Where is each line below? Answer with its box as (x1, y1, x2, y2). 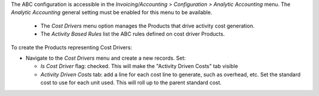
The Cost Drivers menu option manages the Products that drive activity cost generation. (40, 22, 255, 29)
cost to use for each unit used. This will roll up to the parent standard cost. (40, 79, 222, 86)
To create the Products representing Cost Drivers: (11, 44, 132, 51)
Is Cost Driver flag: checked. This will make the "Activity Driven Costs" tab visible (40, 63, 239, 70)
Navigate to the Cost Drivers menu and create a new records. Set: (25, 54, 186, 61)
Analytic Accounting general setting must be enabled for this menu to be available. (11, 9, 213, 16)
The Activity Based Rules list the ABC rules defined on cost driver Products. (40, 30, 225, 37)
